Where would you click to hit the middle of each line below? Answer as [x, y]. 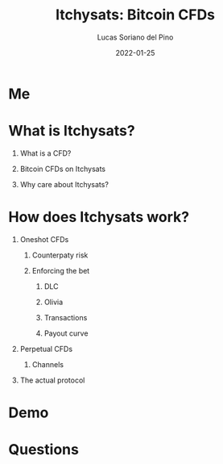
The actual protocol [52, 380]
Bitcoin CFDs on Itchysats [63, 169]
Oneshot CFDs [44, 239]
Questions [43, 450]
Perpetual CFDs [46, 349]
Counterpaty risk [60, 255]
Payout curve [66, 333]
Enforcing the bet [61, 270]
